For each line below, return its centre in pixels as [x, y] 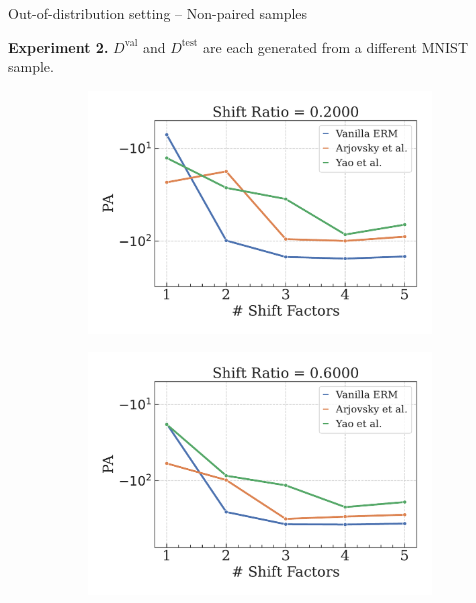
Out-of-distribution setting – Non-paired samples [158, 13]
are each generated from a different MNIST [335, 46]
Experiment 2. [58, 46]
